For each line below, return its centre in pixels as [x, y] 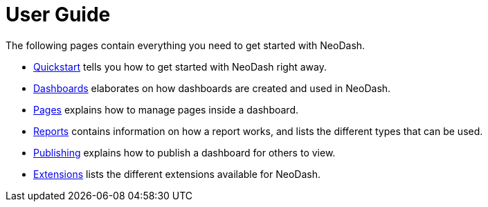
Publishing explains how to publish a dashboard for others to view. [184, 152]
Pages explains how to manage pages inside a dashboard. [166, 109]
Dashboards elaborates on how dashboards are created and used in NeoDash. [212, 88]
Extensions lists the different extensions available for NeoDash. [177, 174]
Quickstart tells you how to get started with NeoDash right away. [180, 66]
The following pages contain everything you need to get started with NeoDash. [186, 45]
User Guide [58, 15]
